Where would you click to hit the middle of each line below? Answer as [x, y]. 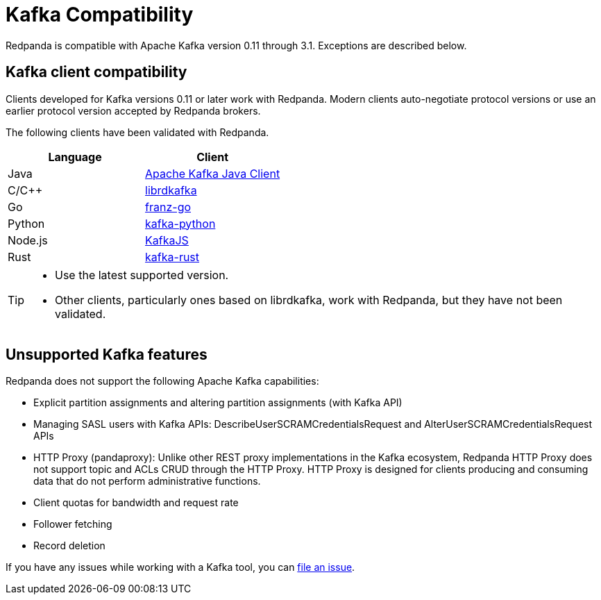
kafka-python [180, 223]
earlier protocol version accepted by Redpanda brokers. [133, 110]
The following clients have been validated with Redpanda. [137, 132]
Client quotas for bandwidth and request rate [136, 503]
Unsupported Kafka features [107, 355]
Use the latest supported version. [142, 275]
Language [75, 157]
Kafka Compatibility [100, 15]
